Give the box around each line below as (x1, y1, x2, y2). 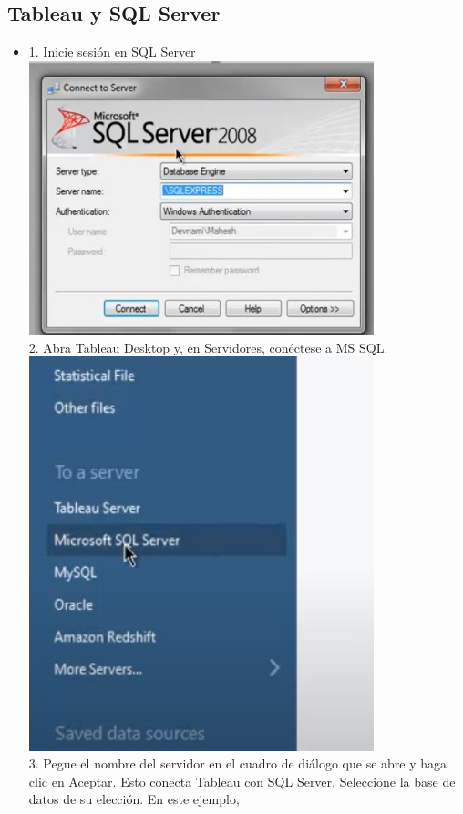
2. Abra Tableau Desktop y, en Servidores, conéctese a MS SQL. (28, 337, 388, 356)
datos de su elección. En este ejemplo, (28, 789, 240, 809)
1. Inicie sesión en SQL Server (28, 42, 196, 61)
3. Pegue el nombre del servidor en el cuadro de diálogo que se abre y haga (28, 754, 448, 773)
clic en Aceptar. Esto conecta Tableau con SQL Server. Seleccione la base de (28, 771, 456, 790)
